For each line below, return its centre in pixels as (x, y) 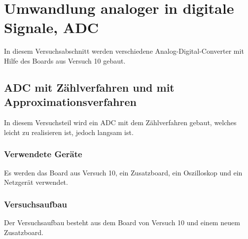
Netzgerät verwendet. (36, 182)
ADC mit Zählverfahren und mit (89, 87)
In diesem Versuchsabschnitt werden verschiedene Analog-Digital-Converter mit (124, 51)
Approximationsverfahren (70, 102)
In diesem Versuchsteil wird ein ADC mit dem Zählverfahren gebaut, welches (120, 122)
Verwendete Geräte (43, 154)
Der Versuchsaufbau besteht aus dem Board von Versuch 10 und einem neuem (122, 222)
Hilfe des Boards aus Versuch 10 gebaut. (65, 60)
